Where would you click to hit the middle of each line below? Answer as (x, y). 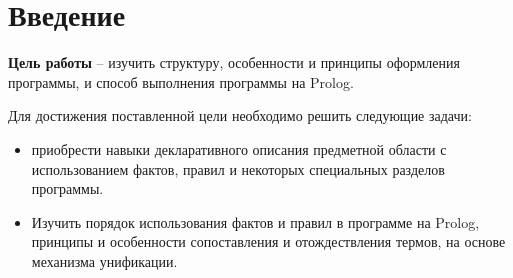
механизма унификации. (104, 260)
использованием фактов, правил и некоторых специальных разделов (238, 168)
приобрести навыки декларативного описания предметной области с (239, 148)
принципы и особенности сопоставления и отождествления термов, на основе (268, 241)
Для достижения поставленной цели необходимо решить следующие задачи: (240, 115)
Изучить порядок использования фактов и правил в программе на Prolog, (255, 221)
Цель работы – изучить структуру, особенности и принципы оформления (234, 62)
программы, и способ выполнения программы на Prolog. (181, 81)
